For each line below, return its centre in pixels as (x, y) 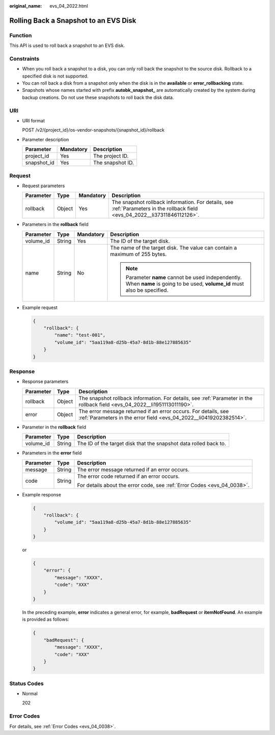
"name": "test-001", (80, 335)
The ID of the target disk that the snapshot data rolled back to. (152, 444)
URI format (34, 121)
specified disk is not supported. (55, 76)
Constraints (24, 59)
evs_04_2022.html (69, 6)
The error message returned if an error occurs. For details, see (154, 411)
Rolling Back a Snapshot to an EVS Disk (73, 20)
